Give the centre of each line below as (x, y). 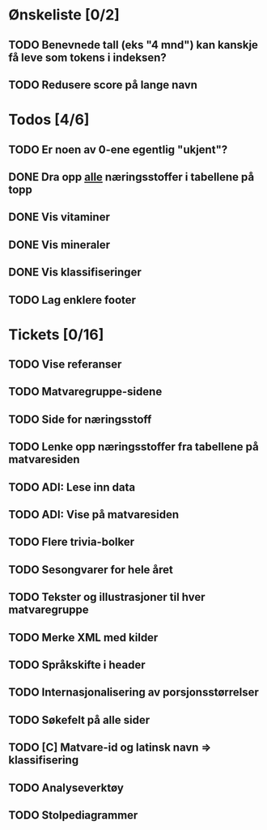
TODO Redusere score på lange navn (103, 85)
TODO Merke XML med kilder (83, 637)
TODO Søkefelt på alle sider (79, 719)
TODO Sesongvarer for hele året (91, 570)
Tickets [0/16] (56, 334)
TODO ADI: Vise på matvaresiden (94, 515)
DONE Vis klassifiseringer (75, 272)
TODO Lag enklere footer (72, 300)
